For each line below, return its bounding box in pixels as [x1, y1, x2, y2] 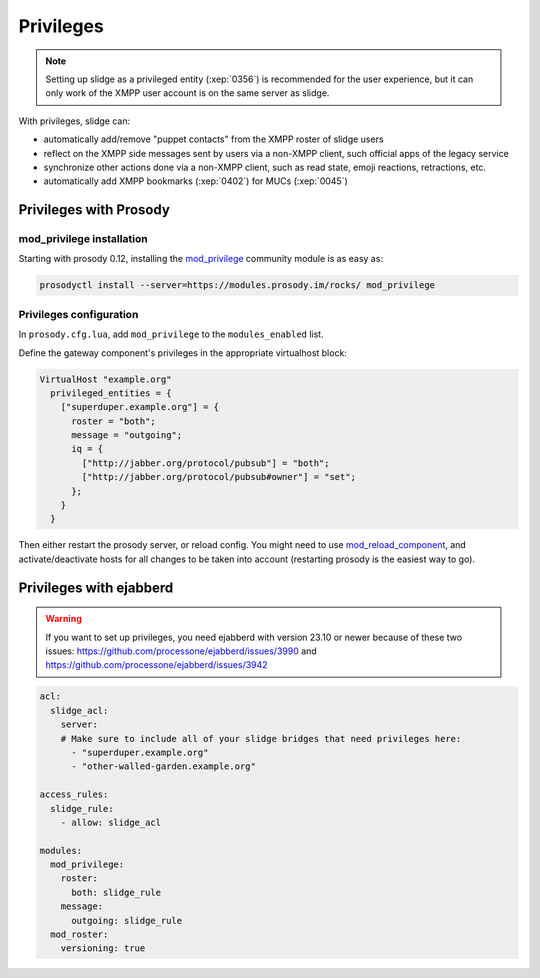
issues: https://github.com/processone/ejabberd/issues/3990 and [45, 645, 317, 657]
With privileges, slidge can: [18, 115, 131, 127]
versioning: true [60, 943, 146, 954]
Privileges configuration [18, 307, 139, 321]
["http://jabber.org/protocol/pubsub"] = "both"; [81, 457, 330, 469]
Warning [45, 613, 82, 625]
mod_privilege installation [18, 232, 149, 246]
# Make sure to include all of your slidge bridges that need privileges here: [60, 733, 462, 744]
